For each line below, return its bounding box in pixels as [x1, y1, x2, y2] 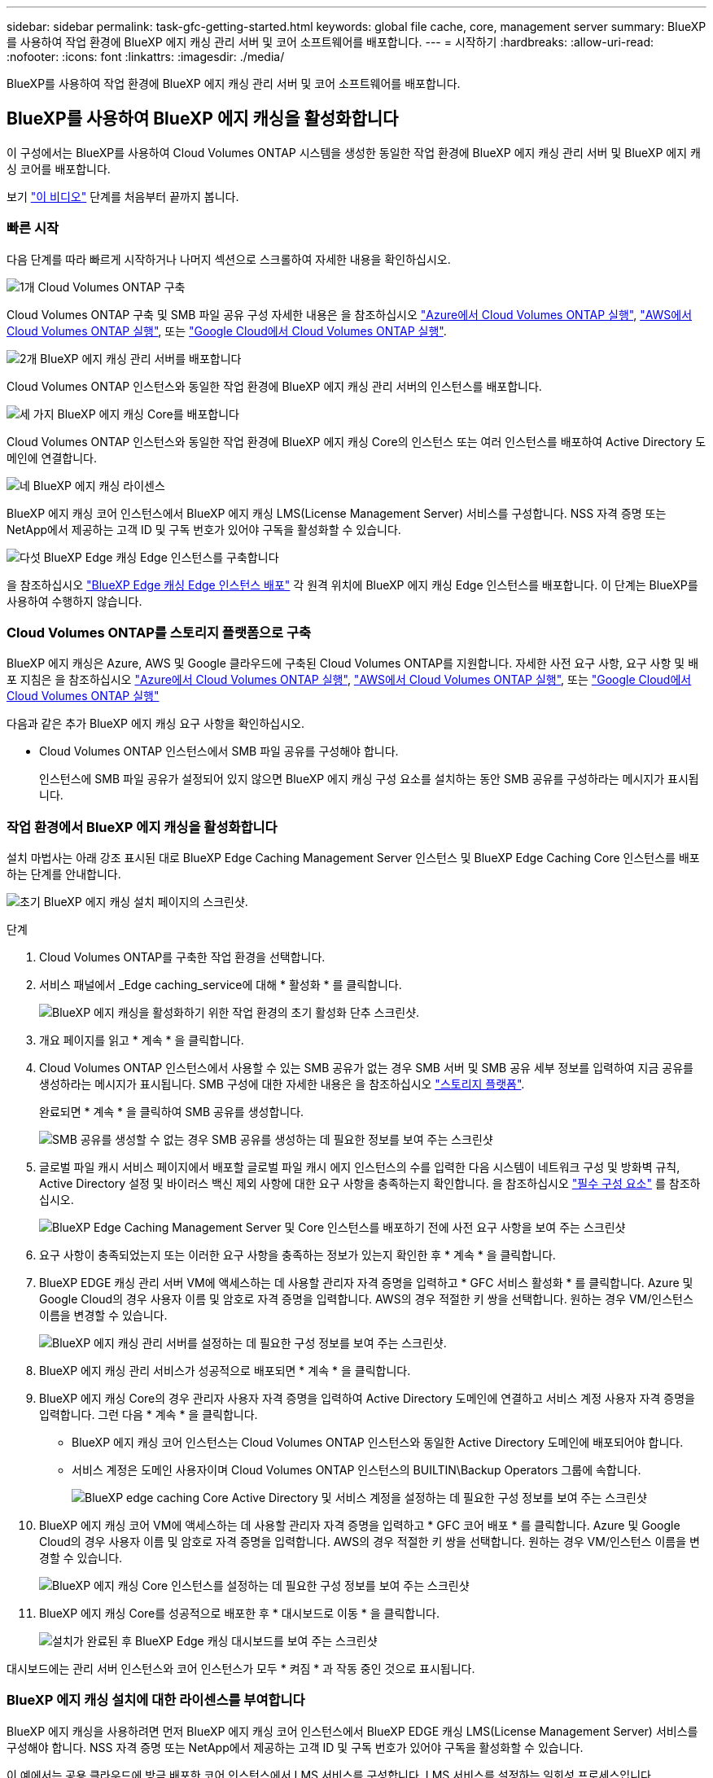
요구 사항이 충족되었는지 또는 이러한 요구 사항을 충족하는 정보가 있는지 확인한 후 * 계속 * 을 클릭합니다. [39, 1248, 556, 1263]
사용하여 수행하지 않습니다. [7, 593, 142, 608]
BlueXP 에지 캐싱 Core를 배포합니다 [57, 406, 239, 421]
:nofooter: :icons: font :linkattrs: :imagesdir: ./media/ [7, 50, 285, 63]
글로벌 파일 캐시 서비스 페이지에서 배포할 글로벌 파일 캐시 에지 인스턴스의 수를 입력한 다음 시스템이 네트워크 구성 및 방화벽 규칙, [39, 1160, 680, 1175]
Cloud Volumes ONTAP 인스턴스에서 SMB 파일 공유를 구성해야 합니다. [39, 744, 399, 759]
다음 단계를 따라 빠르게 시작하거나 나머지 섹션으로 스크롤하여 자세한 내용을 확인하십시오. [7, 252, 451, 266]
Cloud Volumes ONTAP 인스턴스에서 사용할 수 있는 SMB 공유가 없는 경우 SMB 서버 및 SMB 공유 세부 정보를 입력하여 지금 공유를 [39, 1061, 693, 1075]
